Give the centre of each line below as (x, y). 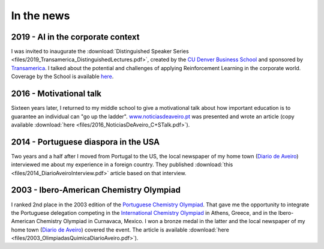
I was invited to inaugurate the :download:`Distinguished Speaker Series (100, 52)
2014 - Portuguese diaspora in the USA (85, 142)
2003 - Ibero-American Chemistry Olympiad (96, 190)
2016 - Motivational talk (56, 94)
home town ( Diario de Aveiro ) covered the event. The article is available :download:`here (120, 229)
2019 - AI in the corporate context (75, 37)
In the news (40, 16)
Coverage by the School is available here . (62, 76)
